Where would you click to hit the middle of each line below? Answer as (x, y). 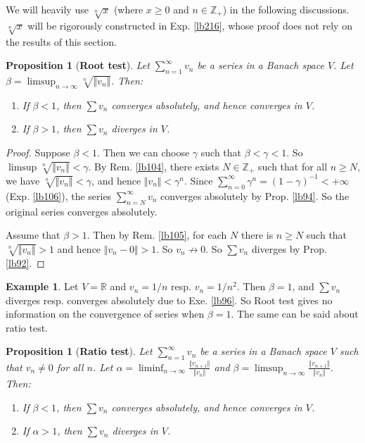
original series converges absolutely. (82, 211)
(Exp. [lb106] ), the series (59, 195)
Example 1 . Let (42, 286)
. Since (198, 180)
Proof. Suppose (38, 152)
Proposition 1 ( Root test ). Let (78, 65)
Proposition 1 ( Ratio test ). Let (79, 351)
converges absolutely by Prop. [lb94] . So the (255, 195)
